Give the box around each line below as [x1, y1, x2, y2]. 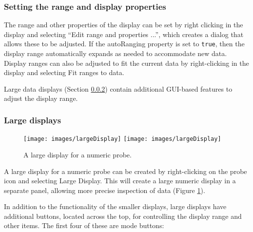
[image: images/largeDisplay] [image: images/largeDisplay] [23, 135, 221, 143]
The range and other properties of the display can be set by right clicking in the [4, 19, 243, 30]
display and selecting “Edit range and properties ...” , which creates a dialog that [4, 29, 244, 39]
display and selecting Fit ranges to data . [4, 67, 124, 77]
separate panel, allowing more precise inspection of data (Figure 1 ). [4, 185, 205, 195]
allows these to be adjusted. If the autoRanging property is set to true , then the [4, 39, 245, 49]
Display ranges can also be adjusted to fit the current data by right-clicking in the [4, 58, 249, 68]
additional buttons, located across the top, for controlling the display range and [4, 211, 242, 221]
